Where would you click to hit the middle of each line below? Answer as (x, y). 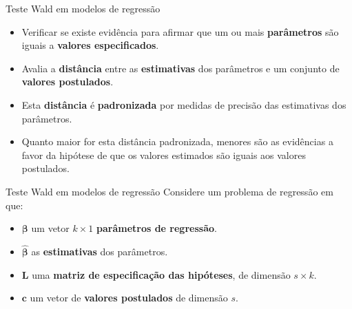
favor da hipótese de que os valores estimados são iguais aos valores (164, 154)
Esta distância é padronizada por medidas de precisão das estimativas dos (184, 104)
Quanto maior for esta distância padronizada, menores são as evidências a (177, 141)
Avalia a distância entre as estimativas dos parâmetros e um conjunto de (180, 68)
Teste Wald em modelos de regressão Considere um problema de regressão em (169, 191)
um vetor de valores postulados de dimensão (129, 298)
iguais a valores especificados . (90, 45)
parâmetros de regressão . (156, 228)
